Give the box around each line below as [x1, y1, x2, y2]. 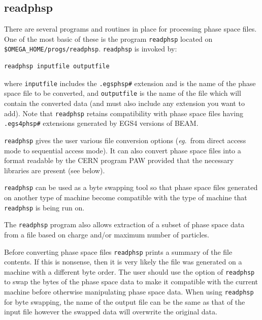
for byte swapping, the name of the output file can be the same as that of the [4, 296, 245, 307]
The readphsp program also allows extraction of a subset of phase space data [4, 219, 245, 230]
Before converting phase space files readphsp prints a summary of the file [4, 246, 233, 257]
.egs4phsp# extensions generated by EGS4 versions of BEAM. [4, 118, 199, 128]
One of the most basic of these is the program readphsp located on [4, 33, 213, 44]
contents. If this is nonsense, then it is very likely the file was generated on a [4, 256, 242, 267]
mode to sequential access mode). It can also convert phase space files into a [4, 145, 241, 155]
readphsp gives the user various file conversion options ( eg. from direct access [4, 135, 246, 145]
